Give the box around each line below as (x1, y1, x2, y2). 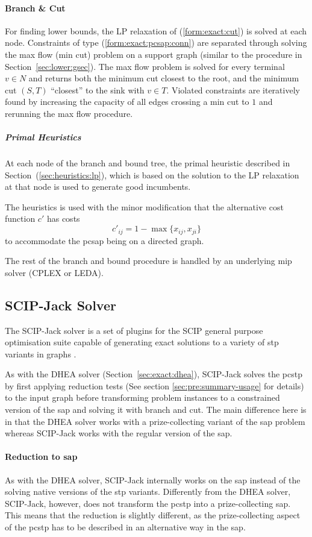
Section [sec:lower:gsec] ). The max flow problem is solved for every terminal (5, 60, 285, 72)
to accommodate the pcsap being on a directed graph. (5, 234, 204, 247)
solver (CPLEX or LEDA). (5, 266, 104, 278)
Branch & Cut (5, 1, 66, 14)
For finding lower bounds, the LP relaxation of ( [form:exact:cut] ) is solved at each (5, 24, 307, 37)
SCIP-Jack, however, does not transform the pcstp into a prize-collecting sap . (5, 497, 291, 509)
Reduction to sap (5, 450, 78, 463)
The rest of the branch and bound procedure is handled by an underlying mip (5, 254, 292, 267)
